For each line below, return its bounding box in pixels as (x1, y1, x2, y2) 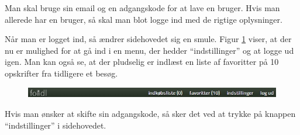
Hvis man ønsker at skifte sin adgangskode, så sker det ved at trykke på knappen (5, 108, 296, 120)
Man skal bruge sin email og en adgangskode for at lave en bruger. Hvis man (5, 2, 280, 13)
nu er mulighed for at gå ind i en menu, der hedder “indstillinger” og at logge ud (5, 44, 294, 56)
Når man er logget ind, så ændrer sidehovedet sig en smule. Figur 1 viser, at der (5, 33, 292, 45)
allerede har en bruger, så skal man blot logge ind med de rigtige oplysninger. (5, 13, 282, 25)
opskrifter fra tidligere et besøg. (5, 67, 118, 79)
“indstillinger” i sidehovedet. (5, 119, 106, 131)
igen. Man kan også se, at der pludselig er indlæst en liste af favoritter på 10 (5, 56, 279, 68)
